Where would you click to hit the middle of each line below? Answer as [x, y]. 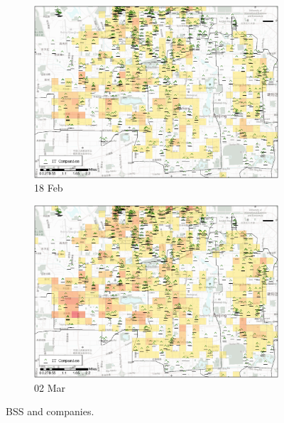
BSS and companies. [50, 411]
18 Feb [49, 188]
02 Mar [50, 387]
